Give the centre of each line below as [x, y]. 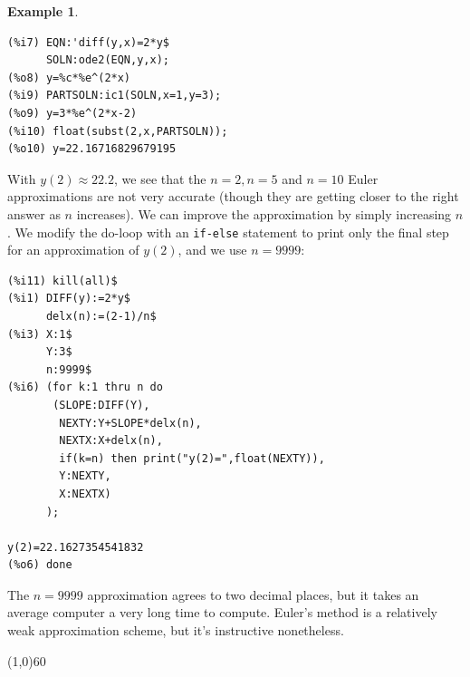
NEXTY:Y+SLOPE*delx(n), [130, 423]
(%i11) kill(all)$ [62, 280]
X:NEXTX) [85, 493]
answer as [34, 213]
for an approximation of [73, 250]
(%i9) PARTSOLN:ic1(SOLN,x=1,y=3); [115, 96]
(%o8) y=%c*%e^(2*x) [69, 77]
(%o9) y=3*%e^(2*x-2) [72, 113]
